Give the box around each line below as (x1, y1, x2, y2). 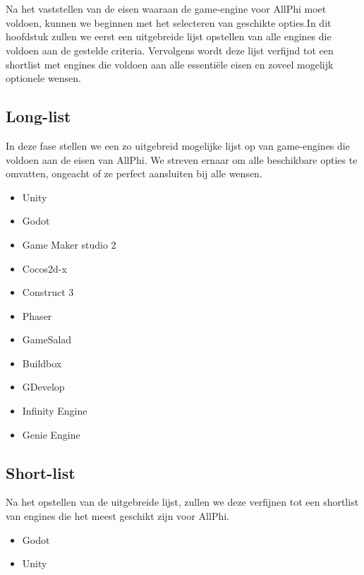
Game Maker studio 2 (22, 237, 116, 251)
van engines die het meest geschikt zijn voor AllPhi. (6, 509, 230, 523)
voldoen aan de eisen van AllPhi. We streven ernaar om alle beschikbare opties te (6, 152, 358, 167)
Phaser (22, 308, 52, 323)
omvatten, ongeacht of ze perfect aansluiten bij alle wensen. (6, 166, 262, 181)
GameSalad (22, 332, 72, 347)
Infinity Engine (22, 403, 87, 418)
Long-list (6, 105, 71, 127)
